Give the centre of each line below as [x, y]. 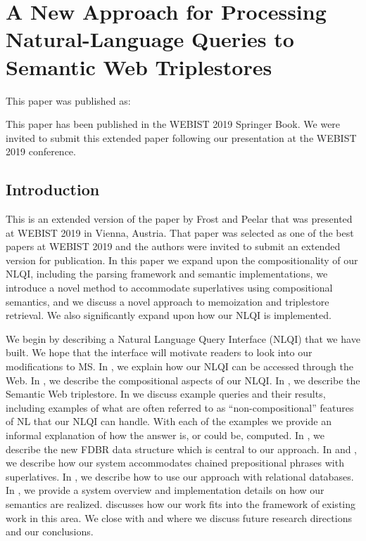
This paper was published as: [68, 100]
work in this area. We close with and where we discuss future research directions [179, 517]
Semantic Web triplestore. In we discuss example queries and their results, [166, 394]
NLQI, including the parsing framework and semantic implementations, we [167, 274]
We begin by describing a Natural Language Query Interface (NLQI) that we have [183, 338]
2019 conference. [41, 151]
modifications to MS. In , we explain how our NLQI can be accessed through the [179, 366]
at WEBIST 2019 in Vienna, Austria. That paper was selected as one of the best [180, 232]
